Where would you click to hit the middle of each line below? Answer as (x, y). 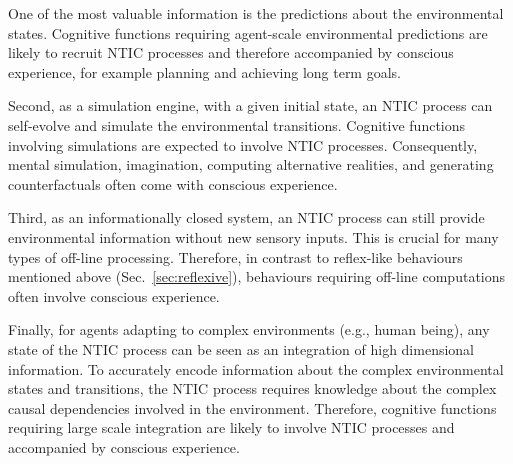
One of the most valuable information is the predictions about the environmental (256, 13)
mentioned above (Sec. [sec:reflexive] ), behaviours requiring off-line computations (257, 276)
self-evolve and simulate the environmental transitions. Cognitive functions (237, 124)
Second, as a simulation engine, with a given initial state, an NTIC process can (250, 105)
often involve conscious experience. (114, 295)
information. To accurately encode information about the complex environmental (256, 368)
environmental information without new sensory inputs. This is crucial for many (253, 236)
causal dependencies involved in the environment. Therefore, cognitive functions (252, 407)
